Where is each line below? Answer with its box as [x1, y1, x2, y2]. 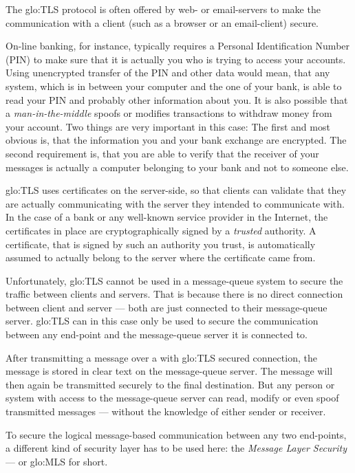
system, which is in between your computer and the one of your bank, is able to [6, 78, 342, 93]
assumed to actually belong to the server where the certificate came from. [6, 250, 316, 265]
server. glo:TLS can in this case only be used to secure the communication [6, 313, 319, 328]
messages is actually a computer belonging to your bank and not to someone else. [6, 159, 349, 174]
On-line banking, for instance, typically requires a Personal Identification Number [6, 38, 350, 53]
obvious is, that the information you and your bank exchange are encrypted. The [6, 133, 347, 147]
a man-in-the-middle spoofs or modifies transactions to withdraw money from [6, 106, 332, 120]
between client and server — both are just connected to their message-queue [6, 300, 327, 314]
